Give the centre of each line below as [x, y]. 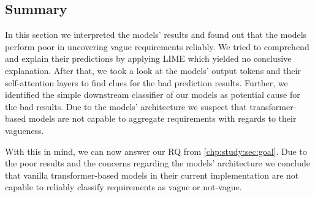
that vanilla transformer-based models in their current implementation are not [152, 175]
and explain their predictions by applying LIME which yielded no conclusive [148, 58]
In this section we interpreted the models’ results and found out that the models [156, 35]
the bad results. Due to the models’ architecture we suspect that [126, 106]
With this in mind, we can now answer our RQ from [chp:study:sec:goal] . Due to [156, 151]
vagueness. [25, 130]
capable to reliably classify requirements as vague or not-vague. [123, 187]
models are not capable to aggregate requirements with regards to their [162, 118]
